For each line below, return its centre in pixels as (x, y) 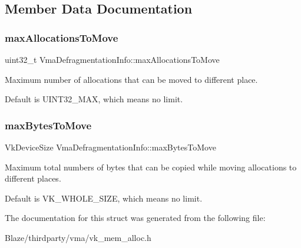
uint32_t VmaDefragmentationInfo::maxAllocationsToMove (112, 59)
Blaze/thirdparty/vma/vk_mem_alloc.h (78, 237)
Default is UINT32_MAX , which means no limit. (94, 99)
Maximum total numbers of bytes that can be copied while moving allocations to (151, 167)
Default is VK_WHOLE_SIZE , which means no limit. (104, 198)
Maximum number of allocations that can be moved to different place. (131, 79)
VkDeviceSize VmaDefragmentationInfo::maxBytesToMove (110, 147)
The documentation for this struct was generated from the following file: (135, 218)
